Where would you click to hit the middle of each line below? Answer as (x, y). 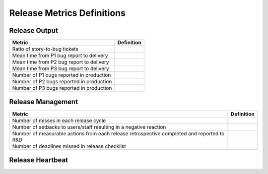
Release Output (33, 30)
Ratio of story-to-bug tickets (45, 49)
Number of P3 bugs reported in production (62, 88)
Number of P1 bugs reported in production (62, 75)
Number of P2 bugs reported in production (62, 82)
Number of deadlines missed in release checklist (69, 146)
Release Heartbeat (39, 160)
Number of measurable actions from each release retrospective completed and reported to (118, 133)
